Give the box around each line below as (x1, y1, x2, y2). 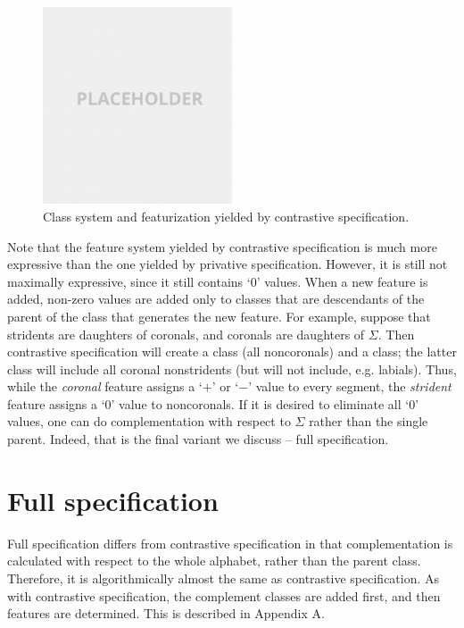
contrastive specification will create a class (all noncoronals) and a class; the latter (7, 342, 457, 361)
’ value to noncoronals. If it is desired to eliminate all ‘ (111, 394, 410, 413)
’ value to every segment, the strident (248, 377, 452, 396)
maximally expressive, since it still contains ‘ (7, 272, 251, 290)
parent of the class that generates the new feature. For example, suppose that (7, 306, 431, 325)
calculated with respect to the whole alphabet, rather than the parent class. (7, 551, 421, 570)
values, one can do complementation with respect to (7, 412, 291, 431)
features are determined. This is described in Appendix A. (7, 604, 325, 623)
